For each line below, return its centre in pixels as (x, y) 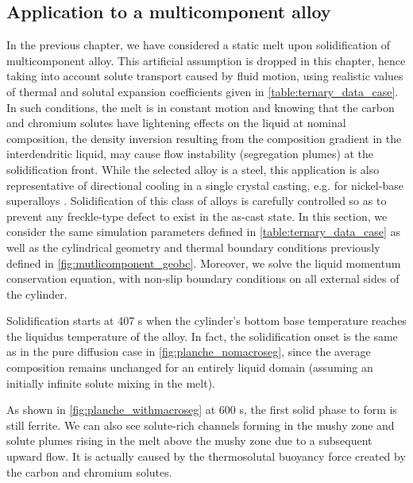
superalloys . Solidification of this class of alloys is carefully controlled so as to (197, 201)
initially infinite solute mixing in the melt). (111, 383)
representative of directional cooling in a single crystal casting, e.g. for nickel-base (205, 185)
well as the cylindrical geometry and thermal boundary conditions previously (193, 247)
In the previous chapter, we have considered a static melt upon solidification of (199, 45)
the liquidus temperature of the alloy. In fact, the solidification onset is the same (202, 336)
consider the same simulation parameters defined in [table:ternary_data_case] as (204, 232)
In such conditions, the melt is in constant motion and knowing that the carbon (201, 107)
